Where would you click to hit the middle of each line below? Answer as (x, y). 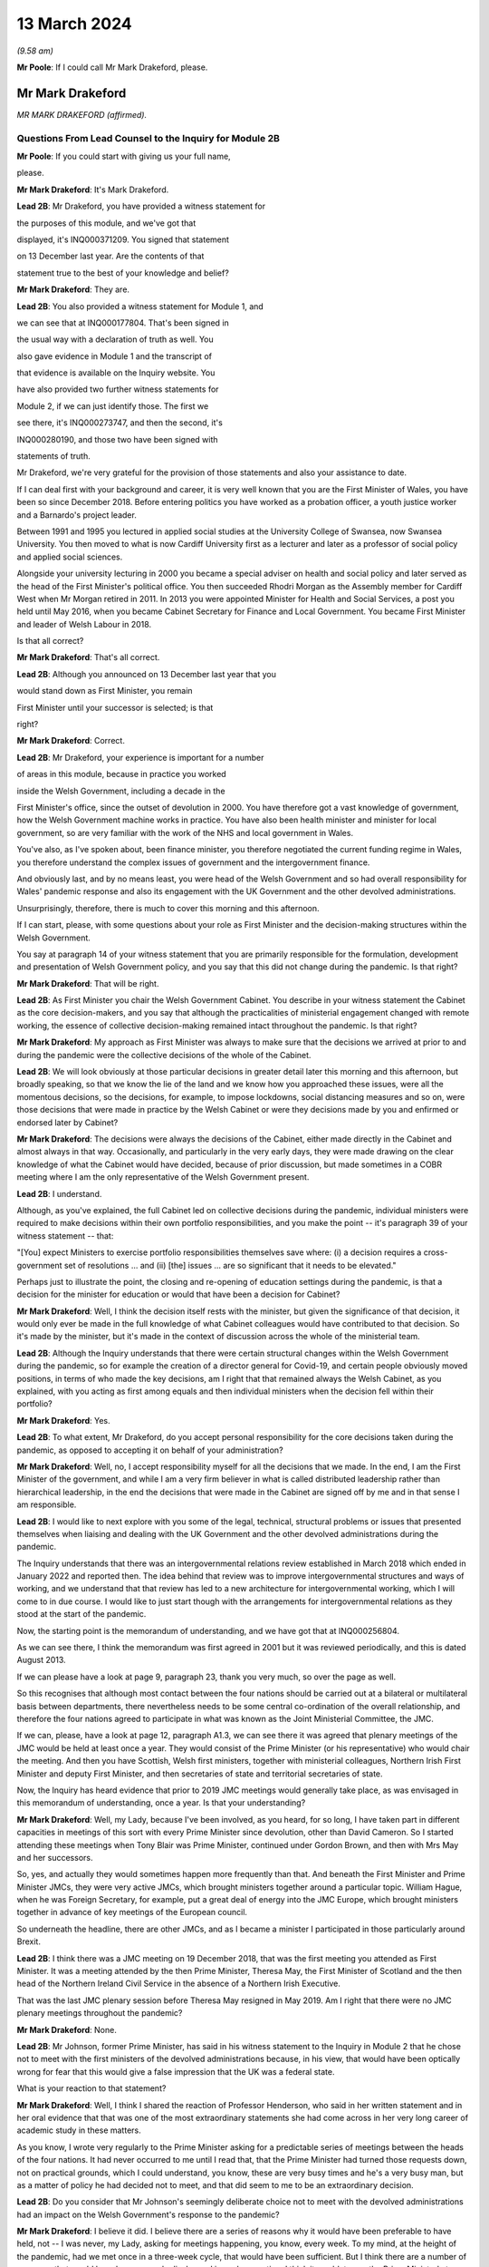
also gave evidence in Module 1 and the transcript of (115, 356)
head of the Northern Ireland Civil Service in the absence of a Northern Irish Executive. (179, 1984)
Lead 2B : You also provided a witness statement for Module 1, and (140, 306)
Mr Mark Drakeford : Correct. (71, 741)
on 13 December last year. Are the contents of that (110, 256)
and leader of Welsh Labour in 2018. (84, 624)
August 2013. (42, 1660)
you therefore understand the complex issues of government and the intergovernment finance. (193, 862)
